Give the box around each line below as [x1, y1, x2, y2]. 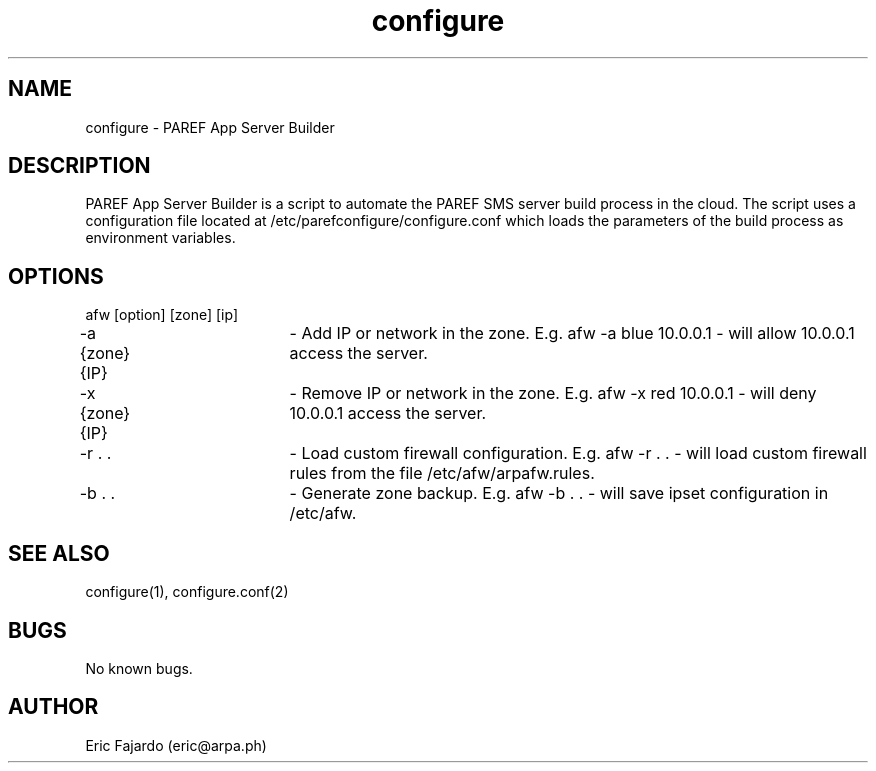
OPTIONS [8, 263, 104, 289]
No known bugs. [85, 659, 193, 677]
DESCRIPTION [8, 153, 151, 179]
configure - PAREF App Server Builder [85, 118, 335, 136]
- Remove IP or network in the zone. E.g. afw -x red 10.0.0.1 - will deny [289, 383, 817, 404]
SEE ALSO [8, 540, 110, 566]
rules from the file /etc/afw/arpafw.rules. [289, 463, 595, 484]
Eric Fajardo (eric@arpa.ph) [85, 736, 267, 754]
